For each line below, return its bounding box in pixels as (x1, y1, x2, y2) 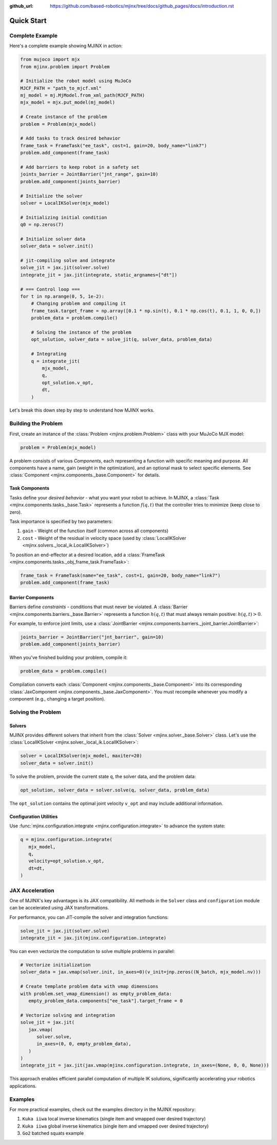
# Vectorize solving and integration (20, 1012, 115, 1018)
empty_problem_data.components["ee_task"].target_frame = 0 (28, 998, 183, 1003)
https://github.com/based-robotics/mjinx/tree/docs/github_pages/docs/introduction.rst (50, 3, 234, 9)
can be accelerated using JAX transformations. (9, 905, 109, 911)
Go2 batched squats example (22, 1130, 84, 1136)
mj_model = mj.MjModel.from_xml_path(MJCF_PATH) (20, 92, 145, 99)
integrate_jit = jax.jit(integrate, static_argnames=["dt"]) (20, 272, 177, 278)
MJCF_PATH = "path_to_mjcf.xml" (20, 85, 102, 91)
